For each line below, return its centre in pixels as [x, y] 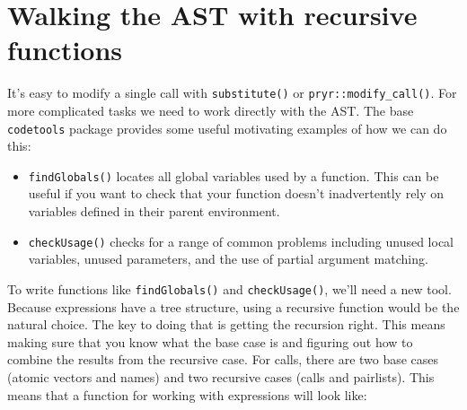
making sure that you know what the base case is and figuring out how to [210, 341]
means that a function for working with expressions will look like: [187, 394]
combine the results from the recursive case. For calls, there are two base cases [223, 359]
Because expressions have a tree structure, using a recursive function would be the [233, 306]
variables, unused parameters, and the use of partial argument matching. [228, 259]
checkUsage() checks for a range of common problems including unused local [241, 241]
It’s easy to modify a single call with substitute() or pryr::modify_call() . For [232, 93]
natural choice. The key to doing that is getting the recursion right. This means [226, 324]
